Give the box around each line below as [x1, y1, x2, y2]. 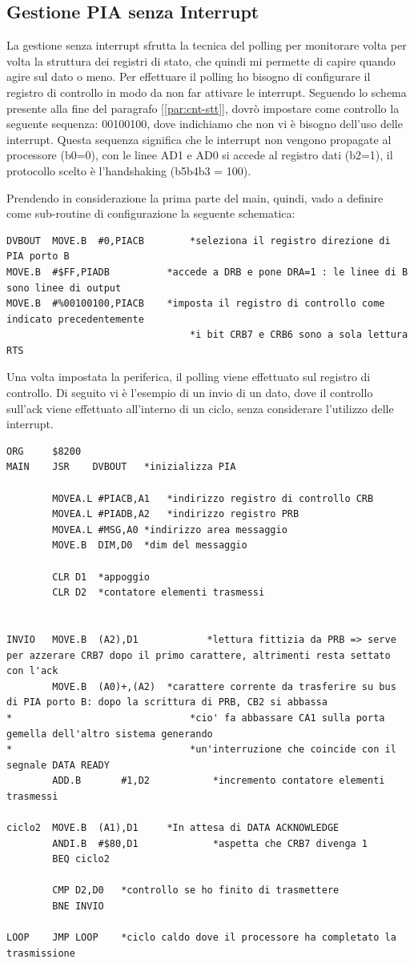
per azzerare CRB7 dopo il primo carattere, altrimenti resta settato [6, 649, 391, 661]
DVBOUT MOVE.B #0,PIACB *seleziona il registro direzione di [6, 235, 391, 247]
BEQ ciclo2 [52, 853, 110, 865]
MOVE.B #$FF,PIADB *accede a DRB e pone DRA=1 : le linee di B [6, 266, 408, 278]
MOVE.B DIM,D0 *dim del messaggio [52, 540, 247, 552]
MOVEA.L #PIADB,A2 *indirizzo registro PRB [52, 508, 299, 520]
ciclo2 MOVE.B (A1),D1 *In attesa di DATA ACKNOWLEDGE [6, 822, 340, 834]
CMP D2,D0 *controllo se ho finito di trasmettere [52, 885, 340, 897]
